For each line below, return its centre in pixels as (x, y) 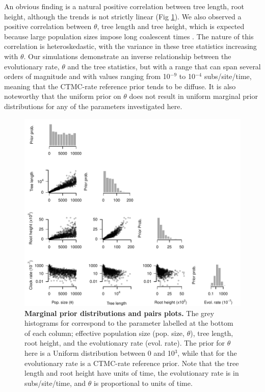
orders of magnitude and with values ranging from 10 (87, 76)
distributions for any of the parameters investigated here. (93, 106)
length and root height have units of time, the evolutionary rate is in (132, 373)
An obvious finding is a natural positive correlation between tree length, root (124, 6)
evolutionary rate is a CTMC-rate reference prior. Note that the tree (132, 363)
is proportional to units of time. (143, 383)
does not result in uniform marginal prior (193, 96)
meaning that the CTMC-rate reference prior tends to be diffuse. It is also (120, 86)
